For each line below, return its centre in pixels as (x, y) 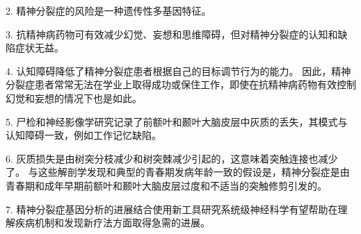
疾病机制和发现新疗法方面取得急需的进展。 (112, 223)
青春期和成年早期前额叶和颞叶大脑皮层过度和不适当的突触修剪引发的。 (166, 185)
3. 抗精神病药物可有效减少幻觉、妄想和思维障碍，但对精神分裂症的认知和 (172, 34)
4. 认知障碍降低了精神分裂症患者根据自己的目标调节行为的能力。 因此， (169, 70)
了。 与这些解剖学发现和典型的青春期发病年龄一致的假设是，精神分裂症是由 (178, 172)
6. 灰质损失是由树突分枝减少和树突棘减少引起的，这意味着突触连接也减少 (172, 158)
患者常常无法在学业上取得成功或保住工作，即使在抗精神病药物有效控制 (195, 84)
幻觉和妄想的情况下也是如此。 (74, 98)
